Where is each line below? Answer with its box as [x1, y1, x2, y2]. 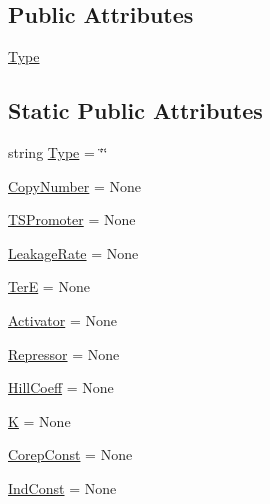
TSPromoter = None [8, 209, 136, 230]
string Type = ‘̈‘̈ [8, 142, 108, 162]
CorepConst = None [8, 444, 133, 465]
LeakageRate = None [8, 242, 139, 263]
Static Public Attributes [8, 95, 263, 126]
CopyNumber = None [8, 175, 142, 196]
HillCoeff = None [8, 377, 114, 398]
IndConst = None [8, 477, 117, 498]
